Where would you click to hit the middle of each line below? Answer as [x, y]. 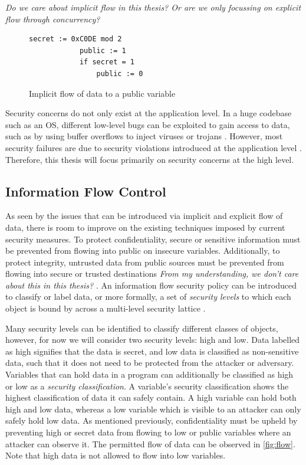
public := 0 [120, 73]
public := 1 [103, 50]
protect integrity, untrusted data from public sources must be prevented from [145, 262]
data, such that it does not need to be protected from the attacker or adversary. [150, 363]
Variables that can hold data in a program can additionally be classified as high [149, 374]
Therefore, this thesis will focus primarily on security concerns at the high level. [150, 159]
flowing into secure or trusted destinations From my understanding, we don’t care [152, 274]
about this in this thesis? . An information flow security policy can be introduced [151, 285]
